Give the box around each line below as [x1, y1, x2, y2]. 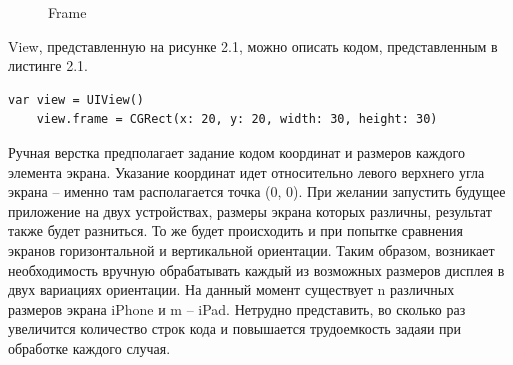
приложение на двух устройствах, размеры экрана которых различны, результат [8, 200, 492, 221]
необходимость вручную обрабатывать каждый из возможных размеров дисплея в [8, 259, 505, 280]
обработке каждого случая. [8, 337, 171, 358]
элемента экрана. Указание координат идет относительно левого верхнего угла [8, 161, 485, 182]
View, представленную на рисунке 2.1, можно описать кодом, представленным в [8, 35, 498, 56]
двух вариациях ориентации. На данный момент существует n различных [8, 279, 455, 300]
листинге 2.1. [8, 55, 89, 76]
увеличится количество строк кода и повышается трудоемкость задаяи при [8, 318, 462, 339]
